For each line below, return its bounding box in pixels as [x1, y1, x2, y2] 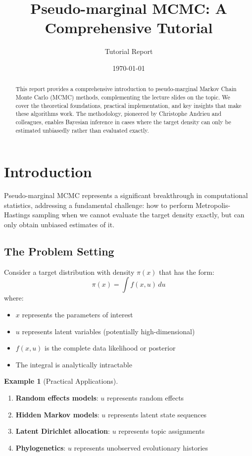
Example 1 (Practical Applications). [4, 376, 118, 386]
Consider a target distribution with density [4, 266, 135, 277]
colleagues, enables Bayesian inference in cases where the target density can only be [15, 117, 231, 126]
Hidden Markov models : [15, 409, 100, 419]
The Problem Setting [4, 243, 114, 258]
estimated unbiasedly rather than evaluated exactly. [15, 126, 149, 134]
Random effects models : [15, 392, 99, 403]
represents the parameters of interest [22, 309, 133, 319]
